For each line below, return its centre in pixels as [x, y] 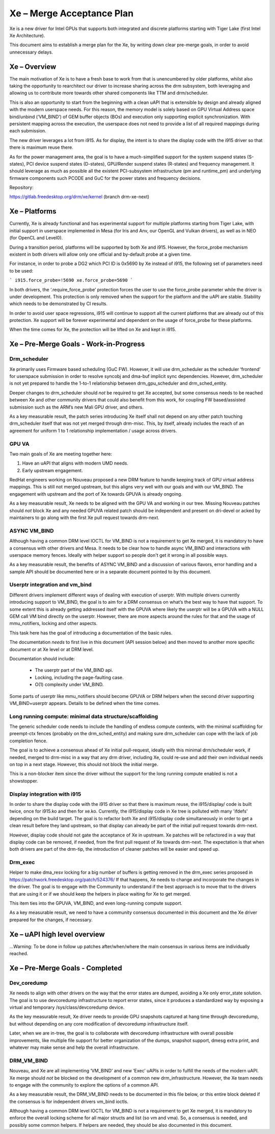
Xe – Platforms [33, 211]
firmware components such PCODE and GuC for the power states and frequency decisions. [105, 178]
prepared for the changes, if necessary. [51, 920]
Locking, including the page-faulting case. [79, 677]
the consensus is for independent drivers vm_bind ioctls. [69, 1101]
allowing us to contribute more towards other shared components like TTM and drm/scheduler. [109, 93]
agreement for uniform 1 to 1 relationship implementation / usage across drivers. [93, 430]
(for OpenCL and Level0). [36, 238]
